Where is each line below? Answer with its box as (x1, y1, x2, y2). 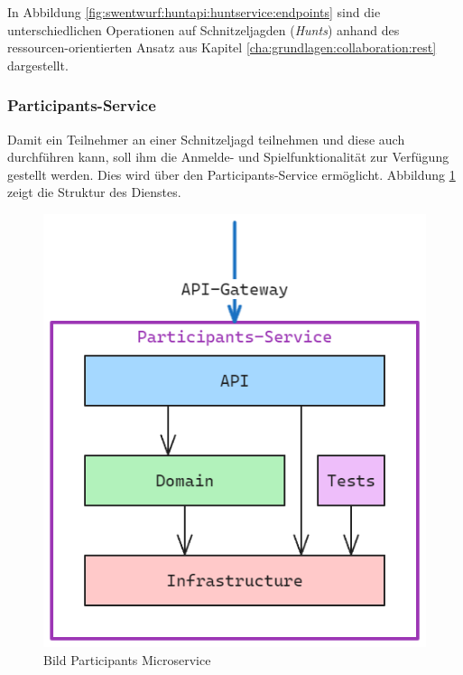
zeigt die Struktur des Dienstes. (7, 183, 181, 202)
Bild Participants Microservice (43, 650, 211, 669)
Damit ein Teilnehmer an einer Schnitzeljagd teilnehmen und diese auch (7, 129, 405, 148)
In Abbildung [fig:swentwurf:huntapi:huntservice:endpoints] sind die (7, 3, 381, 21)
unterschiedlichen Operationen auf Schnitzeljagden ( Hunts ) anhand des (7, 20, 400, 39)
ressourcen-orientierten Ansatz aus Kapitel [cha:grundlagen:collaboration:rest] (7, 38, 437, 57)
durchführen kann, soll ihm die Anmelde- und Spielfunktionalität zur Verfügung (7, 147, 449, 166)
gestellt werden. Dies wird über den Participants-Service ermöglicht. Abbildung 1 (7, 164, 456, 183)
